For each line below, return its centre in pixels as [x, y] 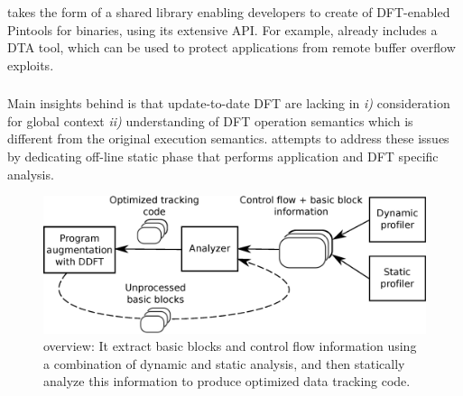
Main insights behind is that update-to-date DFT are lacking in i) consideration [229, 103]
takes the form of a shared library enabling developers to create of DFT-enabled [229, 12]
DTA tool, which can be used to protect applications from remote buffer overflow [231, 47]
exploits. [31, 64]
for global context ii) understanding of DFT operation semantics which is [210, 120]
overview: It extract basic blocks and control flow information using [230, 346]
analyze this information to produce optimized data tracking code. [227, 381]
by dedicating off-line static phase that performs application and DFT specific [223, 157]
